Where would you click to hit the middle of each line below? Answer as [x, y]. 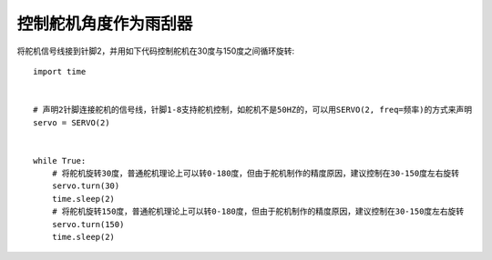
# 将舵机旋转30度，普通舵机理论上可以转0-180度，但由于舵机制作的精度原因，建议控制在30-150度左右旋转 [256, 174]
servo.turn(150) [88, 224]
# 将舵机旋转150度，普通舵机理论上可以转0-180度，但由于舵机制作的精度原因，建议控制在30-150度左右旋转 [258, 212]
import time [60, 71]
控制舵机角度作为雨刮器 [105, 24]
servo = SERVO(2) [72, 122]
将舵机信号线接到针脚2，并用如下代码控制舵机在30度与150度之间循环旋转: [156, 51]
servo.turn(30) [86, 186]
